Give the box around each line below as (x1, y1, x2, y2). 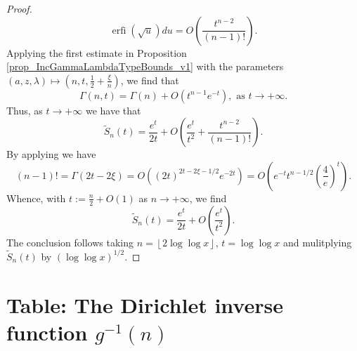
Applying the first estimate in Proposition (6, 45, 187, 60)
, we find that (120, 72, 179, 87)
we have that (85, 102, 141, 117)
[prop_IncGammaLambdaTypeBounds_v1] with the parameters (6, 59, 284, 74)
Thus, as (6, 102, 43, 117)
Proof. (6, 1, 32, 15)
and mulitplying (283, 234, 352, 249)
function (6, 317, 88, 346)
